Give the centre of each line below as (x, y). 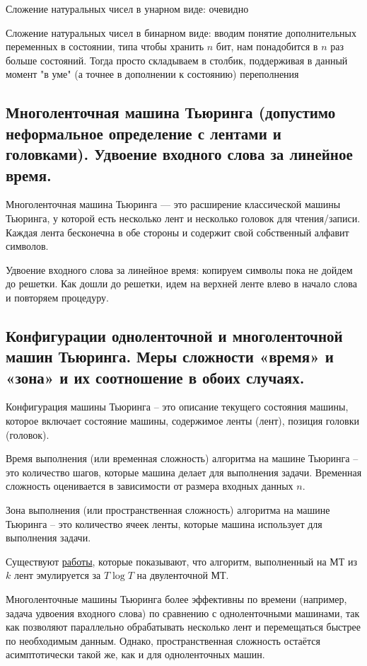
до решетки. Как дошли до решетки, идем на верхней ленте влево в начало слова (181, 283)
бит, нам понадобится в (267, 46)
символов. (27, 246)
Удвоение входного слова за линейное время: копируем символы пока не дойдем (179, 269)
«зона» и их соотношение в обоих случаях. (155, 377)
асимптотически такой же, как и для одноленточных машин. (135, 654)
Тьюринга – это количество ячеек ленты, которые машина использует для (164, 523)
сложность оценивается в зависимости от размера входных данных (150, 486)
